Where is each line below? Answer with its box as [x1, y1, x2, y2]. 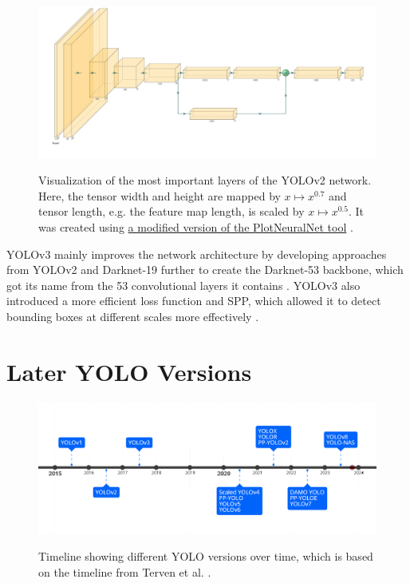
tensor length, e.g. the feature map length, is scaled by [38, 203, 305, 220]
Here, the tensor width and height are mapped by [38, 187, 281, 204]
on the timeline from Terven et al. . [38, 563, 211, 580]
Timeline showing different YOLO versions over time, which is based [38, 548, 373, 565]
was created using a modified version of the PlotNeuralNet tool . [38, 219, 353, 236]
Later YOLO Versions [6, 355, 252, 387]
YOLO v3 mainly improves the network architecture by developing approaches [6, 245, 387, 262]
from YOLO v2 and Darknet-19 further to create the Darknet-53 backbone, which [6, 261, 404, 278]
